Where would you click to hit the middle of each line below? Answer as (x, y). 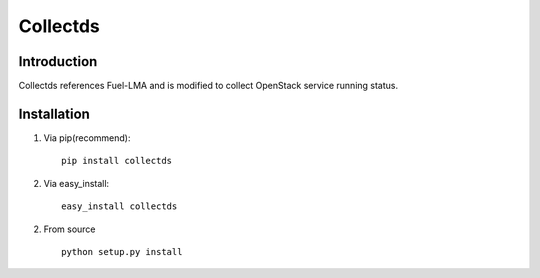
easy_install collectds (119, 206)
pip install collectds (117, 161)
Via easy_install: (76, 183)
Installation (54, 113)
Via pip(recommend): (87, 137)
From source (69, 229)
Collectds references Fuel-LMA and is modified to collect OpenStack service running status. (208, 86)
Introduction (58, 61)
